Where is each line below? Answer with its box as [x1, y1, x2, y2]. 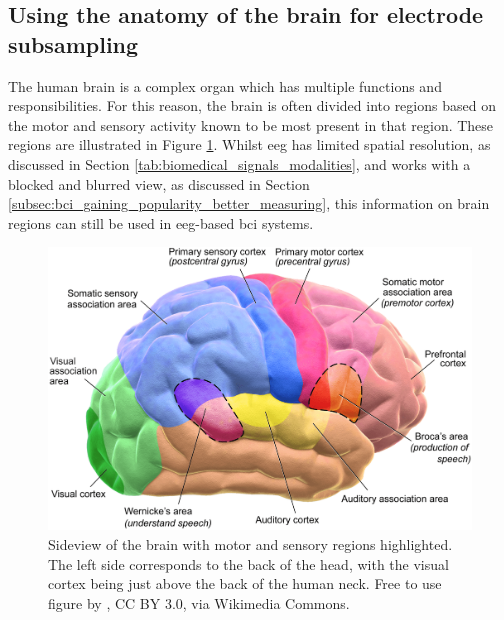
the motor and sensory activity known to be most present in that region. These [8, 114, 494, 135]
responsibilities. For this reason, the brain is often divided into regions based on [8, 95, 496, 116]
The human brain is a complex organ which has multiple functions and [8, 75, 442, 96]
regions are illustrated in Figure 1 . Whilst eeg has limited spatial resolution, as [8, 134, 491, 155]
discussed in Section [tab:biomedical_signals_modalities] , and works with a [8, 153, 471, 174]
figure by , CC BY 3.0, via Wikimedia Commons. [48, 592, 350, 613]
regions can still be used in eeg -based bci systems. [8, 212, 314, 233]
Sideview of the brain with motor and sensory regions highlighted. [48, 534, 453, 555]
